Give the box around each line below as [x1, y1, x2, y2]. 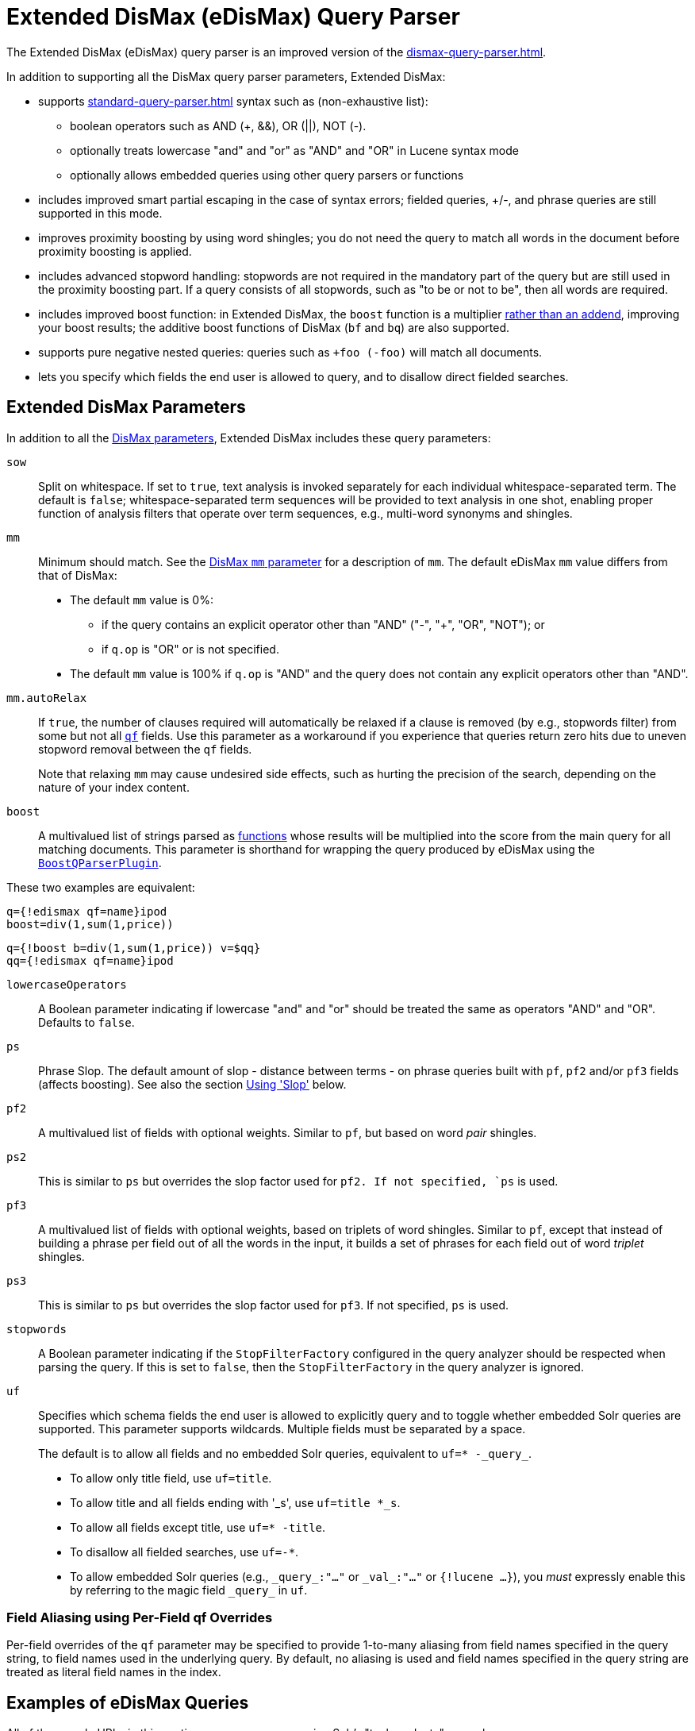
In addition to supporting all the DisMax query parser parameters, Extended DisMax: [6, 69, 446, 83]
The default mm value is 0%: [70, 592, 213, 607]
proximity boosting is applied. [38, 244, 192, 258]
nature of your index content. [38, 780, 190, 794]
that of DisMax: [38, 568, 117, 582]
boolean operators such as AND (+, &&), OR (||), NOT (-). [70, 118, 367, 133]
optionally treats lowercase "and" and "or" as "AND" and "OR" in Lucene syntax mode [70, 143, 519, 157]
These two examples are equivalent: [6, 880, 195, 894]
